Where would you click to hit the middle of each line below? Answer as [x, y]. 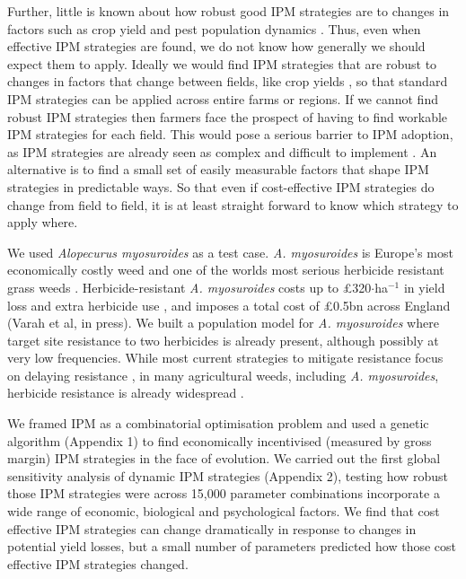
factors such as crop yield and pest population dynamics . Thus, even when [214, 28]
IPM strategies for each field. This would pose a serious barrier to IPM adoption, [230, 134]
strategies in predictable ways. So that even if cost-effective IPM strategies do [221, 186]
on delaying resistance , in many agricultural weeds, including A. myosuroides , [223, 375]
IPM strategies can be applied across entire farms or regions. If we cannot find [223, 98]
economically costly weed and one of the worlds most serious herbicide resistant [226, 270]
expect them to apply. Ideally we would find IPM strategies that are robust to [222, 63]
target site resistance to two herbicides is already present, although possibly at [223, 340]
